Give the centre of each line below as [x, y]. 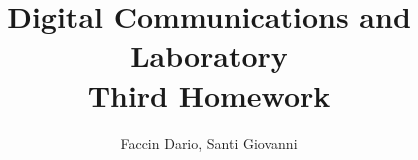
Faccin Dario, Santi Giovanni [209, 142]
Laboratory [209, 55]
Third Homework [209, 94]
